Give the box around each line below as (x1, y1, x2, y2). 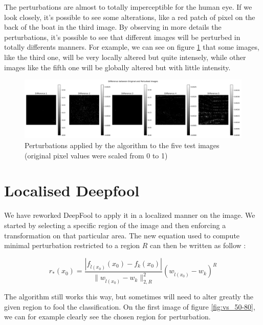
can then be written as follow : (150, 240, 246, 251)
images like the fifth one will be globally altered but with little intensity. (4, 62, 231, 72)
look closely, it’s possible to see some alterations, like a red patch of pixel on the (4, 11, 255, 22)
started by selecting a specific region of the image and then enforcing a (4, 219, 226, 230)
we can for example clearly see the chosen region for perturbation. (4, 311, 211, 322)
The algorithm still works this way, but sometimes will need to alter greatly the (4, 291, 254, 301)
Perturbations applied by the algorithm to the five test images (25, 140, 220, 151)
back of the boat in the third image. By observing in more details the (4, 22, 222, 32)
